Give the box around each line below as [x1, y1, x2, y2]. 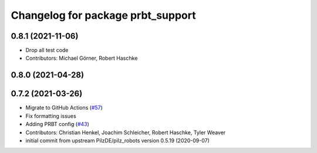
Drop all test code [25, 47, 69, 54]
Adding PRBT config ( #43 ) [25, 121, 89, 128]
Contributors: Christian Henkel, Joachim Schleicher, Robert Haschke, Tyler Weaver [25, 129, 226, 136]
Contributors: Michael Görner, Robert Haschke [25, 55, 138, 62]
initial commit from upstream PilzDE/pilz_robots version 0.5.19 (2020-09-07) [25, 137, 210, 144]
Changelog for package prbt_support [11, 9, 196, 22]
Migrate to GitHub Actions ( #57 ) [25, 104, 103, 111]
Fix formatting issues [25, 112, 76, 120]
